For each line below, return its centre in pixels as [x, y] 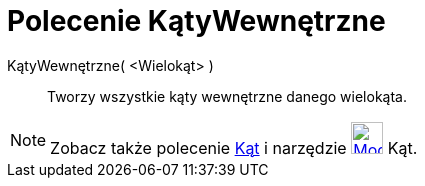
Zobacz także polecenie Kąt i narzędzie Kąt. [234, 147]
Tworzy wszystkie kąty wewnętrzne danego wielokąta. [227, 96]
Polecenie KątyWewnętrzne [196, 21]
